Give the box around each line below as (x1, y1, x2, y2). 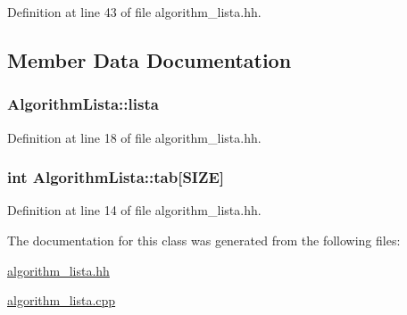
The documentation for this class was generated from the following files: (7, 231, 401, 249)
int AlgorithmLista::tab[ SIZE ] (7, 166, 225, 188)
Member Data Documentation (7, 46, 292, 73)
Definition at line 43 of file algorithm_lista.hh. (7, 3, 262, 21)
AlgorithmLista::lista (7, 93, 159, 115)
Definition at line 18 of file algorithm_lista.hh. (7, 128, 262, 146)
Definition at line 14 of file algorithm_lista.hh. (7, 201, 262, 220)
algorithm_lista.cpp (7, 291, 116, 310)
